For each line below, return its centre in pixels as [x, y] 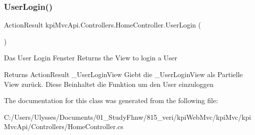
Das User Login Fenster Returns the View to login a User [91, 58]
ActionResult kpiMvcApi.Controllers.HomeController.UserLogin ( [103, 25]
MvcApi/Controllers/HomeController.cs [64, 126]
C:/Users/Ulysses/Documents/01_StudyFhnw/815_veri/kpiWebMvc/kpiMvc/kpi [127, 117]
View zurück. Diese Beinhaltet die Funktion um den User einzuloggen [109, 84]
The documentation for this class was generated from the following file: [111, 100]
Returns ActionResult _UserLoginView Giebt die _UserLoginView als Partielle [124, 74]
